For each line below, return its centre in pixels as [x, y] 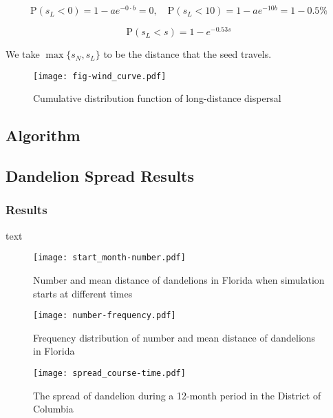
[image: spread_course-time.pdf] [109, 374]
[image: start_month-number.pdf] [109, 258]
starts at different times [83, 293]
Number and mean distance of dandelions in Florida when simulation [179, 280]
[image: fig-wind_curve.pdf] [100, 76]
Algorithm [43, 135]
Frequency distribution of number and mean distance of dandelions [174, 337]
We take [23, 54]
